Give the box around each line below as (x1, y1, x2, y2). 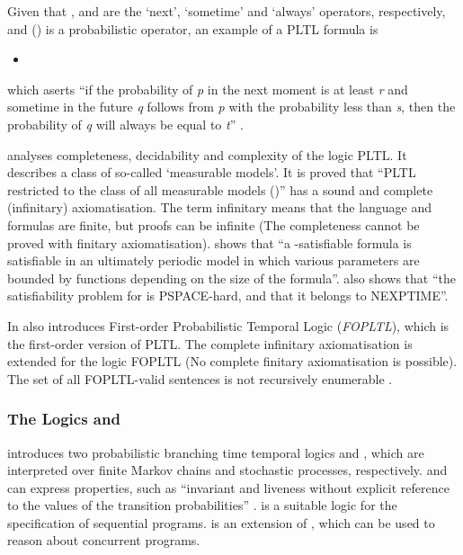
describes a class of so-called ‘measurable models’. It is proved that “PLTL (7, 163, 416, 182)
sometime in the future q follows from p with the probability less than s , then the (7, 97, 456, 116)
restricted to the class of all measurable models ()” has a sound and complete (7, 180, 433, 199)
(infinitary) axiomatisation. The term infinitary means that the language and (7, 198, 432, 217)
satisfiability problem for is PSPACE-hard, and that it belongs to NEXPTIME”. (7, 286, 449, 305)
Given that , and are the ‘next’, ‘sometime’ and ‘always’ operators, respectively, (7, 2, 446, 20)
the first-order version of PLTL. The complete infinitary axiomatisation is (7, 334, 413, 353)
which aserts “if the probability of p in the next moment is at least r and (7, 79, 408, 98)
